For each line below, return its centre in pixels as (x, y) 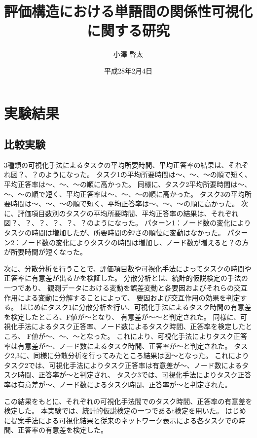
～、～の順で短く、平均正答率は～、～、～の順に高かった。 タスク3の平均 (124, 194)
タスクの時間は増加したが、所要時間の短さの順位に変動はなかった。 (114, 233)
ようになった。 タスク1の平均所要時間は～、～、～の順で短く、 (148, 174)
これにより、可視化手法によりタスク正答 (182, 336)
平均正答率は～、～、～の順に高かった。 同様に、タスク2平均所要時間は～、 (128, 184)
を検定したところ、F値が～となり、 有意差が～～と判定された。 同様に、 (122, 316)
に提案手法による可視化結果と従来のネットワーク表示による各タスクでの (121, 420)
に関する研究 (128, 30)
